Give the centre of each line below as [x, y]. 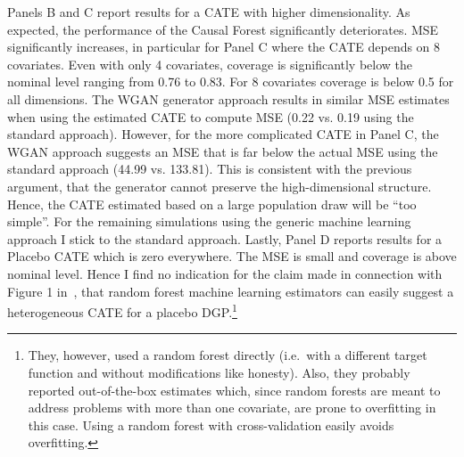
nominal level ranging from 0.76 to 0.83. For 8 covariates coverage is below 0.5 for [231, 82]
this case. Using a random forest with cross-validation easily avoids [211, 424]
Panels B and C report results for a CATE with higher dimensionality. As [209, 12]
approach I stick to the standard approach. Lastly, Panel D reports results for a [225, 238]
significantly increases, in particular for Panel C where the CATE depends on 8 [224, 47]
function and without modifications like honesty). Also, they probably [219, 372]
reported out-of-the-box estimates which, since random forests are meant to [234, 390]
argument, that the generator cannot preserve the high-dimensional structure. [220, 186]
